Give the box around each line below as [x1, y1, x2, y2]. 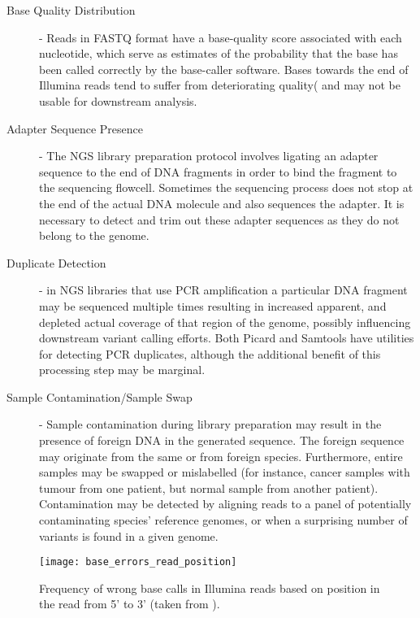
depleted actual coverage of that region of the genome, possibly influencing [39, 313, 411, 330]
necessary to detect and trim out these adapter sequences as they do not [39, 211, 400, 228]
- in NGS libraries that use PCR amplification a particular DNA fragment [39, 281, 408, 298]
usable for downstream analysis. [39, 92, 197, 109]
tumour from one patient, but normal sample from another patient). [39, 479, 379, 496]
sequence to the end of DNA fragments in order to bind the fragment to [39, 163, 397, 180]
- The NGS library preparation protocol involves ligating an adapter [39, 147, 379, 164]
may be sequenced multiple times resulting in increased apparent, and [39, 297, 387, 314]
